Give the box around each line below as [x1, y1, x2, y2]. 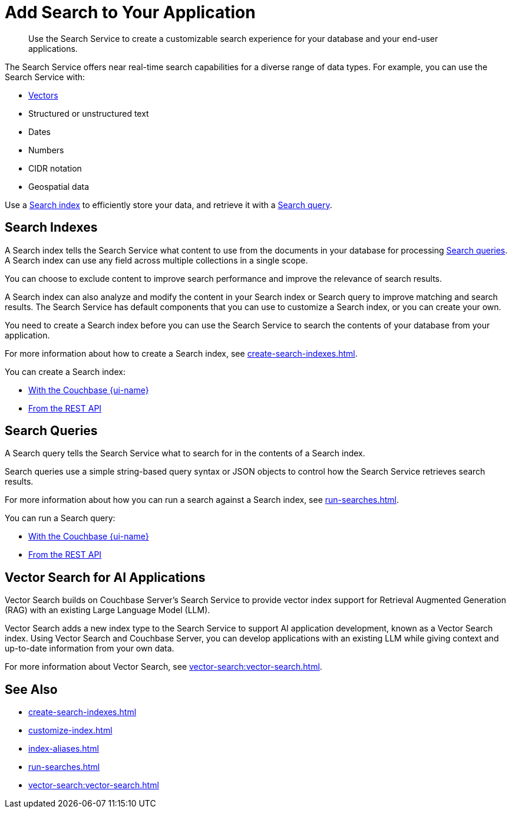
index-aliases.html [28, 743, 99, 754]
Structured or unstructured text [28, 108, 149, 119]
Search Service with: [5, 71, 85, 82]
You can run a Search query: [5, 513, 115, 524]
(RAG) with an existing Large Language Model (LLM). [5, 605, 210, 615]
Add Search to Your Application [5, 2, 256, 22]
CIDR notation [28, 163, 82, 173]
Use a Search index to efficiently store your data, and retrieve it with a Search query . [5, 199, 332, 210]
